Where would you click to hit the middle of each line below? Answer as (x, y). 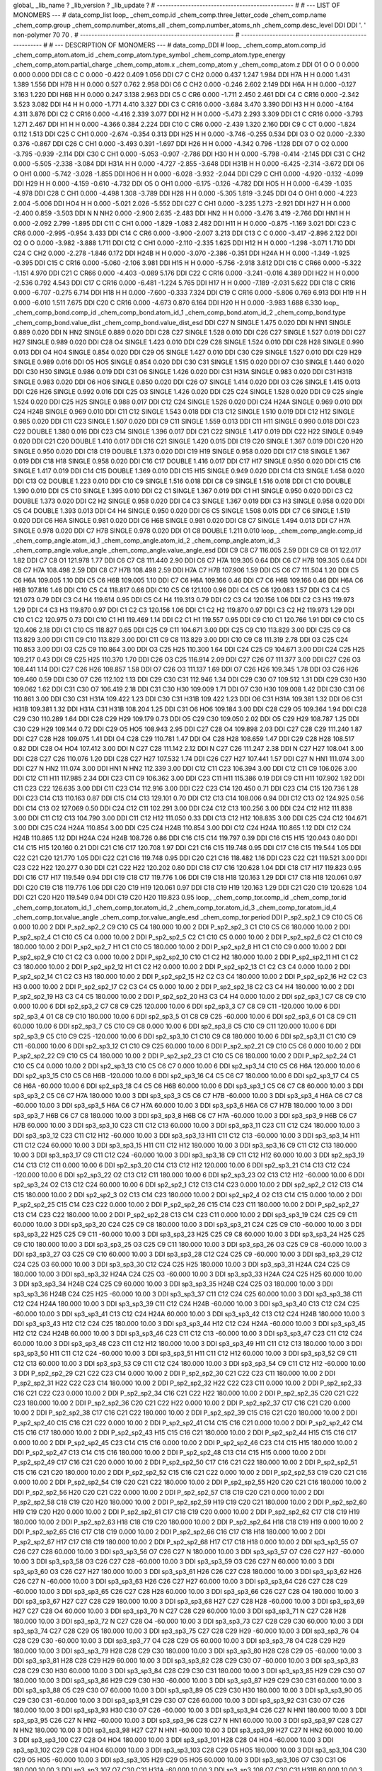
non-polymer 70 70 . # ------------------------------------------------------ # (126, 35)
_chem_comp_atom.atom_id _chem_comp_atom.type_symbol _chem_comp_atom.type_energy (149, 55)
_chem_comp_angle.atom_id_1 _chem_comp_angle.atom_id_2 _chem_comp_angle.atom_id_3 (147, 541)
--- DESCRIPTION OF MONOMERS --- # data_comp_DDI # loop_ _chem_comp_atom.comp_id (190, 45)
